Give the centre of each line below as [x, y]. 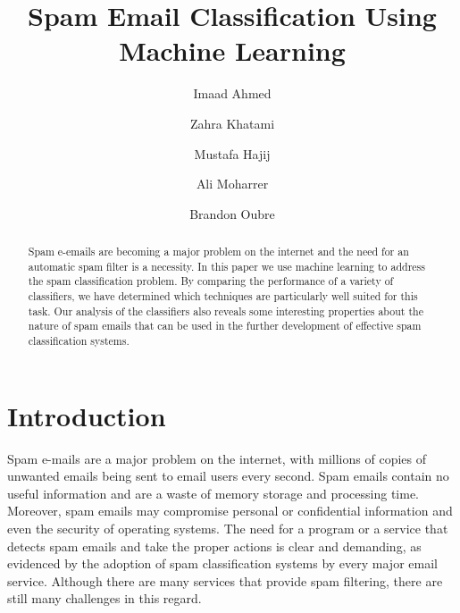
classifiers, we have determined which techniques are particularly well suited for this [223, 296]
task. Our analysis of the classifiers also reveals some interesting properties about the [226, 311]
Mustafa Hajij [232, 153]
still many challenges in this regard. [105, 598]
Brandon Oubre [232, 213]
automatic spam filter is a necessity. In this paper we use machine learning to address [226, 266]
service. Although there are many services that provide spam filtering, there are [225, 580]
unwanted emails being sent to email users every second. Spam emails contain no [228, 476]
